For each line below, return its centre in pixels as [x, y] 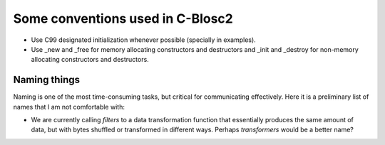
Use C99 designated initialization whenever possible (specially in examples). [143, 40]
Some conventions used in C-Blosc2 [123, 18]
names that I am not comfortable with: [69, 107]
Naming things [46, 80]
